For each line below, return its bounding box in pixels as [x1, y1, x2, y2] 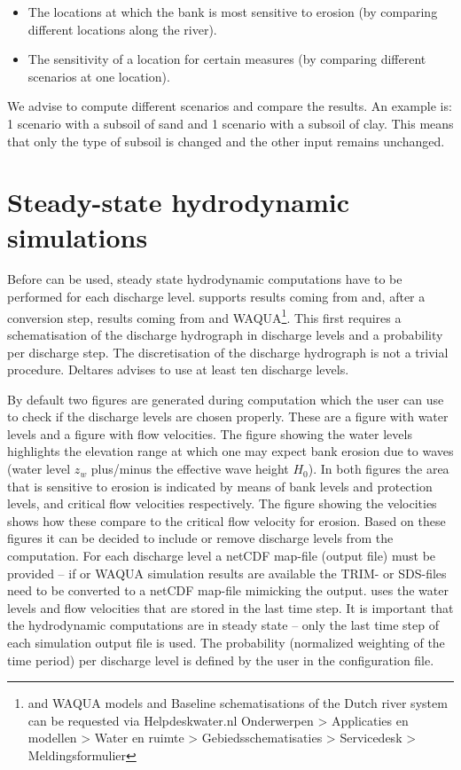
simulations [7, 218, 148, 255]
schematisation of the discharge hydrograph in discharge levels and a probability [7, 325, 443, 343]
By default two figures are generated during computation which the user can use [7, 389, 444, 408]
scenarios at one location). [27, 67, 170, 85]
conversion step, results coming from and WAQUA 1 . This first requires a [7, 305, 402, 326]
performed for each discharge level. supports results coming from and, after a [7, 287, 426, 306]
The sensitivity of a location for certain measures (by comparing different [27, 50, 426, 68]
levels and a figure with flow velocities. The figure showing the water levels [7, 424, 412, 443]
